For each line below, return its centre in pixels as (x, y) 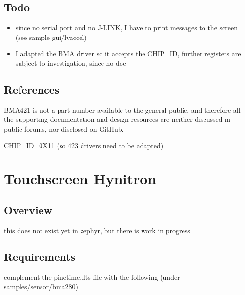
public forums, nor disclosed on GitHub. (64, 128)
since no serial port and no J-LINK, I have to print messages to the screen (126, 28)
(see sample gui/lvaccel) (51, 37)
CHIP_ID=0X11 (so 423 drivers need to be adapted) (84, 145)
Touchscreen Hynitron (80, 179)
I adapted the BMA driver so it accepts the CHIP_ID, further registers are (128, 53)
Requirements (40, 256)
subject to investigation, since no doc (71, 63)
